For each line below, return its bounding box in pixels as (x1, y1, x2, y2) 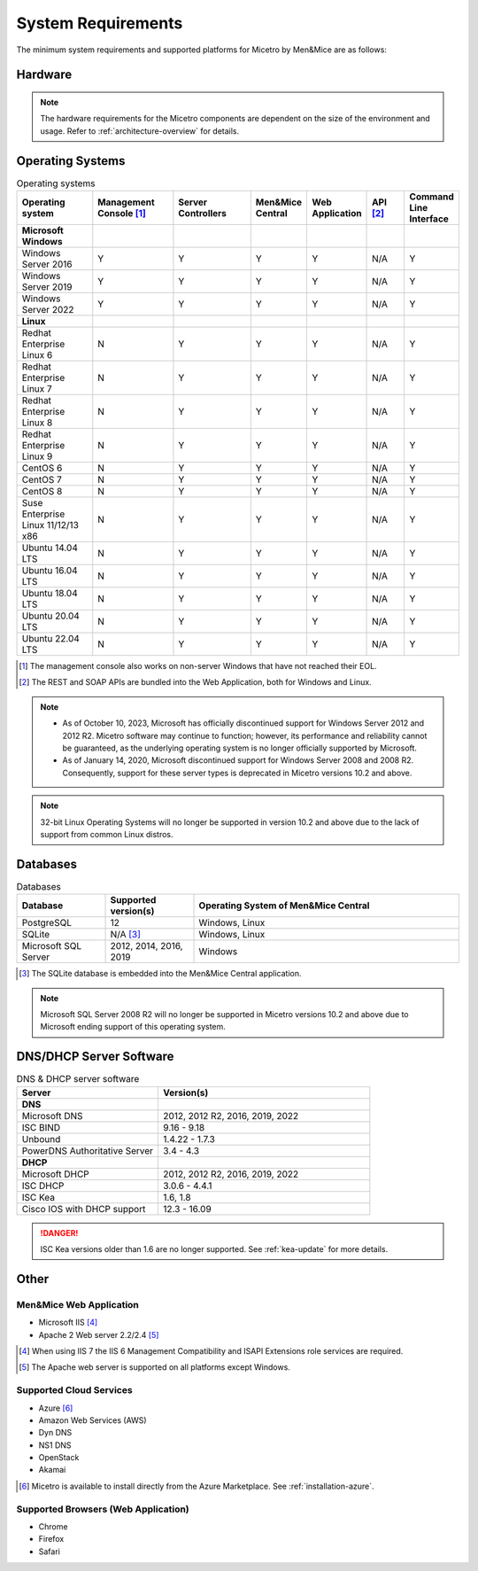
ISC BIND (21, 1121, 61, 1133)
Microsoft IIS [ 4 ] (38, 1317, 98, 1328)
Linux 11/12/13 (21, 519, 80, 532)
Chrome (38, 1521, 68, 1532)
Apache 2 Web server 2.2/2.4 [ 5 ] (38, 1329, 159, 1340)
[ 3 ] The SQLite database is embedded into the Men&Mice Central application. (19, 968, 302, 979)
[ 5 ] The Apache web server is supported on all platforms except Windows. (19, 1362, 291, 1373)
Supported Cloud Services (16, 1384, 133, 1396)
